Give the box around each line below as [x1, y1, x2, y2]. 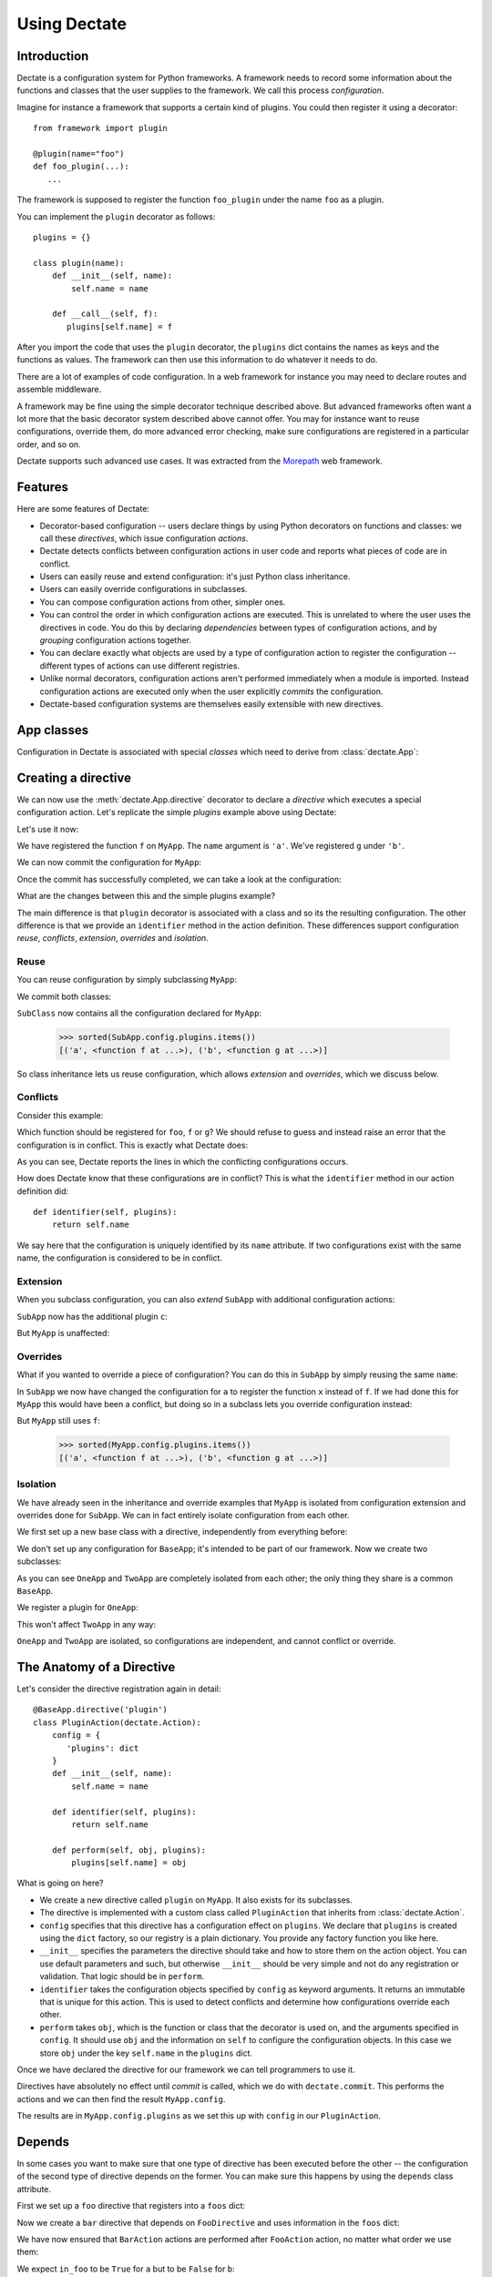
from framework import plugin [33, 123, 169, 134]
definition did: [16, 1185, 69, 1197]
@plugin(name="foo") [33, 148, 125, 159]
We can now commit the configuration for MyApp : [16, 857, 202, 868]
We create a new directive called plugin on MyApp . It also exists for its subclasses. [39, 1894, 353, 1905]
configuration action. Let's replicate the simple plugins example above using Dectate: [16, 807, 337, 818]
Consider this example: [16, 1109, 104, 1120]
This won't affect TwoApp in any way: [16, 1618, 157, 1629]
